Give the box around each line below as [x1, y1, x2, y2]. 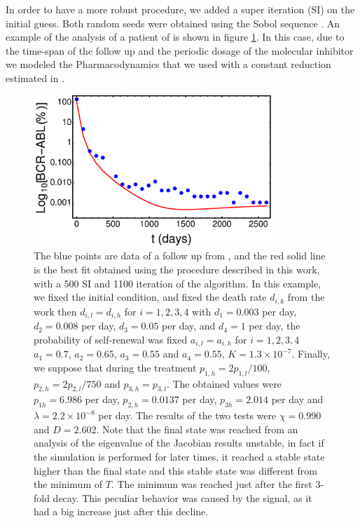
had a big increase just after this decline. [34, 504, 209, 519]
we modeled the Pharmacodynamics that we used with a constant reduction [6, 57, 331, 72]
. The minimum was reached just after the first [111, 477, 312, 491]
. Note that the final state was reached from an [96, 421, 298, 436]
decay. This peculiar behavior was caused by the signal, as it [53, 490, 312, 505]
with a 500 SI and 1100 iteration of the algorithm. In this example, [34, 276, 321, 290]
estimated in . [6, 70, 65, 85]
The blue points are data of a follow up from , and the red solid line [34, 248, 326, 263]
